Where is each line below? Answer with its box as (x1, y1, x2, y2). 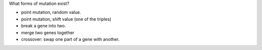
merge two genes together (21, 29, 75, 36)
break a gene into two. (21, 23, 66, 29)
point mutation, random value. (21, 10, 81, 15)
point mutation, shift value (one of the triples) (21, 16, 112, 22)
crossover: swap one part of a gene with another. (21, 36, 120, 42)
